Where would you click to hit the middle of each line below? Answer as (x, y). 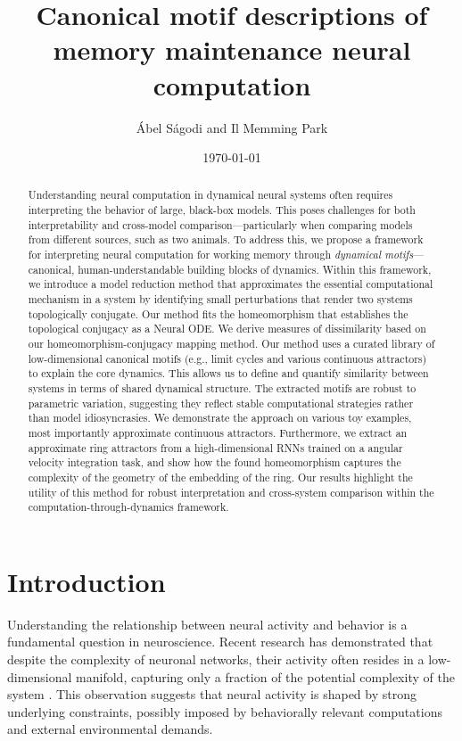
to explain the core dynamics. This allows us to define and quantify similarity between (228, 373)
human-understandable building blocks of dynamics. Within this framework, (255, 269)
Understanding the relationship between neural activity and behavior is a (207, 624)
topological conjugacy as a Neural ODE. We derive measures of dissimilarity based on (227, 329)
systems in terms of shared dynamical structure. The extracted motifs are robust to (222, 388)
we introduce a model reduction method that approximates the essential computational (231, 284)
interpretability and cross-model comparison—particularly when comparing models (220, 224)
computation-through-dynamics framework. (128, 507)
